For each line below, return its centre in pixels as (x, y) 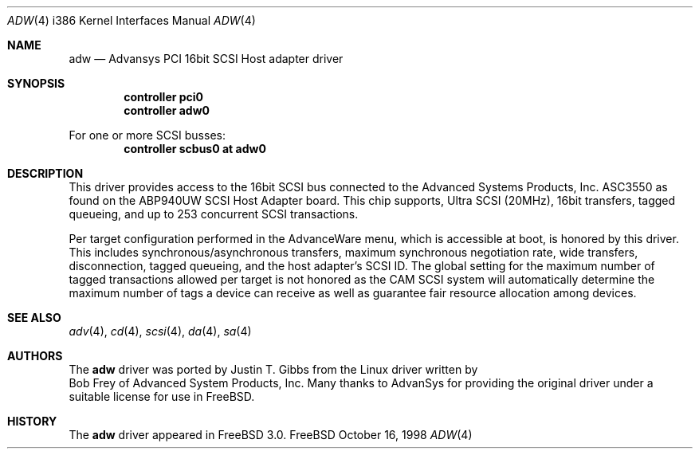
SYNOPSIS (36, 83)
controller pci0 (164, 97)
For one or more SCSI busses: (147, 135)
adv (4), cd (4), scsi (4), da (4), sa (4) (160, 331)
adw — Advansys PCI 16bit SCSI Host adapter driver (206, 59)
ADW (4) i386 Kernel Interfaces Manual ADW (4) (132, 20)
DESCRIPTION (45, 173)
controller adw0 (167, 110)
